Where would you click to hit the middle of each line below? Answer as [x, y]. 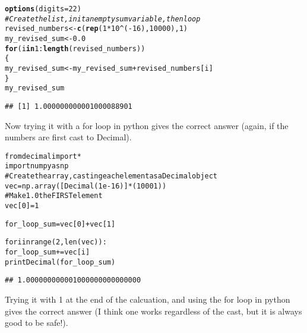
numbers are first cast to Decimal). [68, 137]
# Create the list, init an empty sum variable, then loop [103, 19]
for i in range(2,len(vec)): [56, 242]
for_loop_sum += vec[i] [48, 252]
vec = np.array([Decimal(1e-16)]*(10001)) [86, 186]
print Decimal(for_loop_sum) [60, 262]
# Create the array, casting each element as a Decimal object [111, 176]
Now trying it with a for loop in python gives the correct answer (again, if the [147, 125]
